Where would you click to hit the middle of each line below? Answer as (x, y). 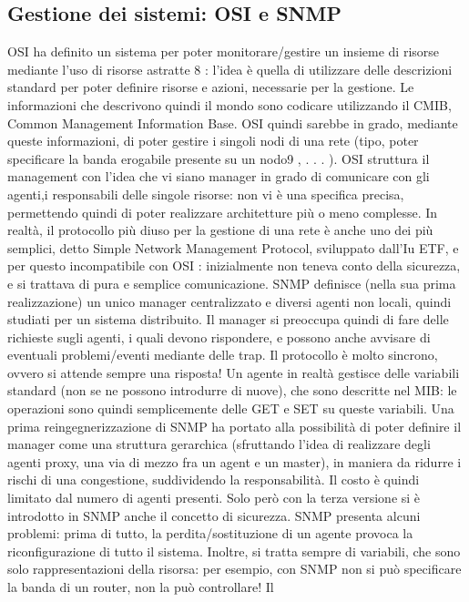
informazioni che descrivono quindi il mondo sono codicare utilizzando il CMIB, (229, 104)
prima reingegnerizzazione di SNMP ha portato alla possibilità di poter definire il (234, 426)
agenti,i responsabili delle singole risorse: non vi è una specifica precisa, (206, 194)
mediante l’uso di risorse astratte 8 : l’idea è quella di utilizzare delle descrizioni (230, 69)
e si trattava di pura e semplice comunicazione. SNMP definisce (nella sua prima (232, 283)
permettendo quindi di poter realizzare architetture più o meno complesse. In (223, 212)
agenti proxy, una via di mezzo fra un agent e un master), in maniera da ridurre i (234, 461)
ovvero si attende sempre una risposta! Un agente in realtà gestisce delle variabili (234, 372)
